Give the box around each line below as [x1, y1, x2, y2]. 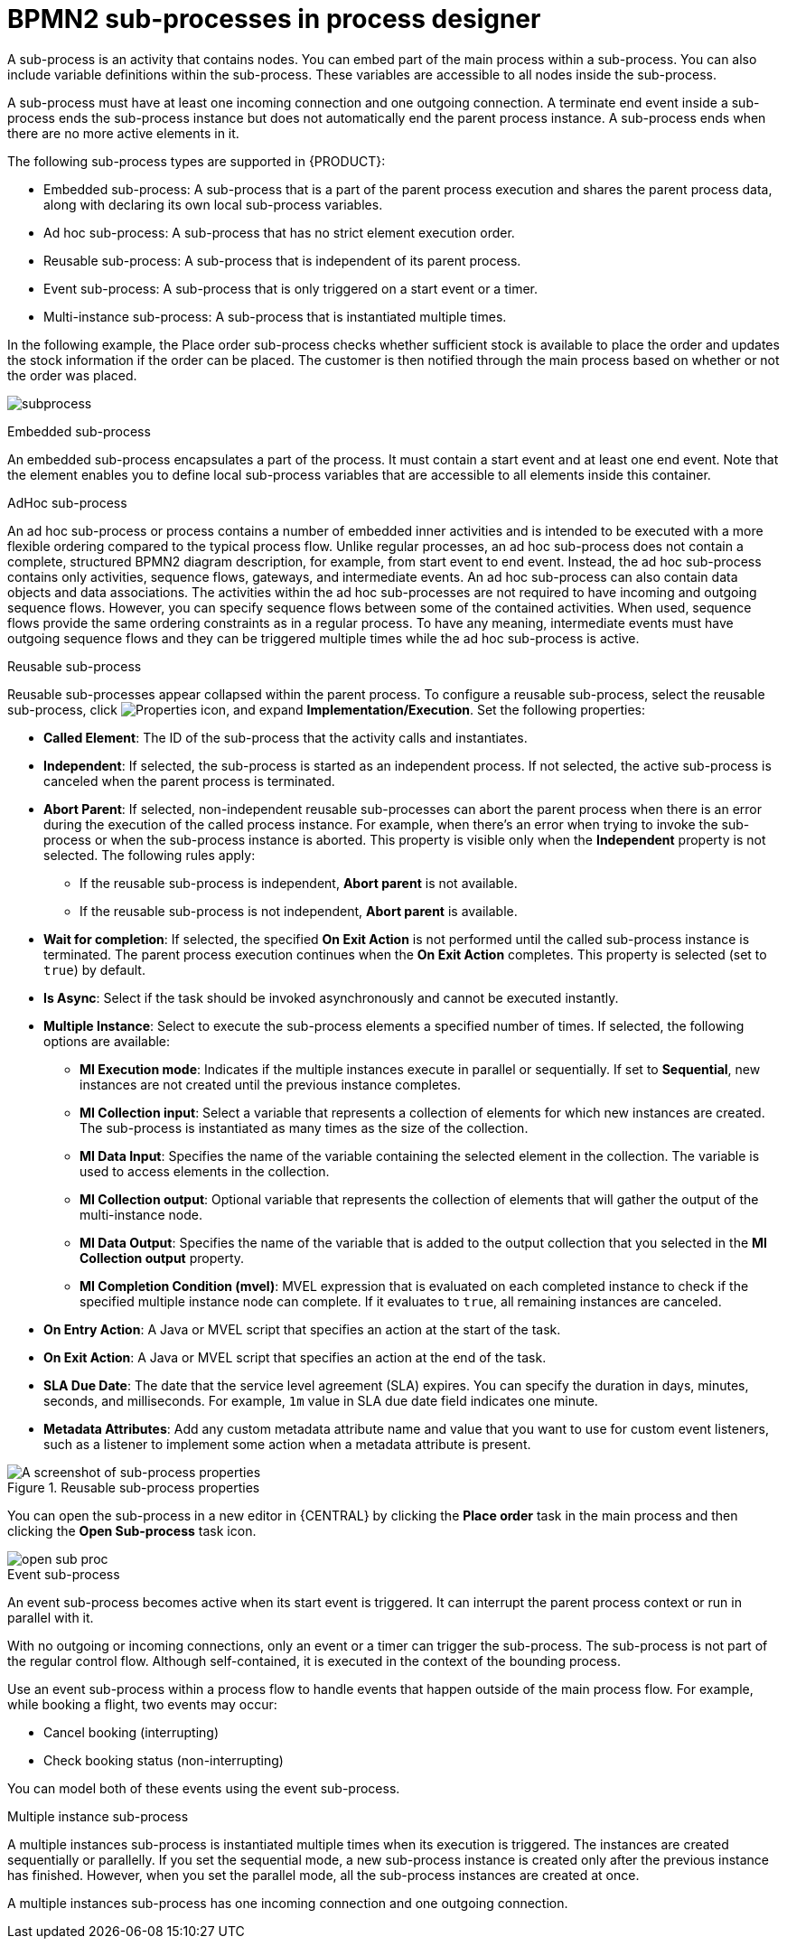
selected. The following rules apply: [43, 847, 256, 863]
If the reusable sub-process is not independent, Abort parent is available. [80, 903, 518, 919]
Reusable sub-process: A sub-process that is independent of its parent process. [43, 252, 521, 268]
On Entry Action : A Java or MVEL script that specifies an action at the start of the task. [43, 1321, 561, 1337]
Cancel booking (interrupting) [43, 1724, 219, 1740]
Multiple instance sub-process [7, 1808, 189, 1824]
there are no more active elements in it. [7, 125, 239, 141]
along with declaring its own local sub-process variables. [43, 196, 383, 212]
